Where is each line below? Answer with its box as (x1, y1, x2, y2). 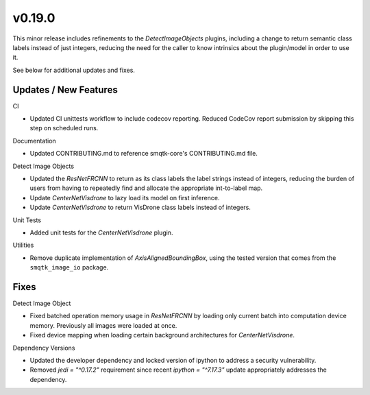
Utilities (12, 241, 34, 250)
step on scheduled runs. (29, 124, 99, 132)
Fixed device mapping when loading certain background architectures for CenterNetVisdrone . (29, 331, 295, 339)
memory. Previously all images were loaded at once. (29, 321, 177, 329)
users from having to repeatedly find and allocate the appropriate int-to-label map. (29, 184, 263, 192)
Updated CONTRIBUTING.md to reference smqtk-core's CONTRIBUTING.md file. (29, 149, 258, 158)
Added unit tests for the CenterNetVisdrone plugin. (29, 228, 173, 237)
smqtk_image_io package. (29, 263, 109, 272)
